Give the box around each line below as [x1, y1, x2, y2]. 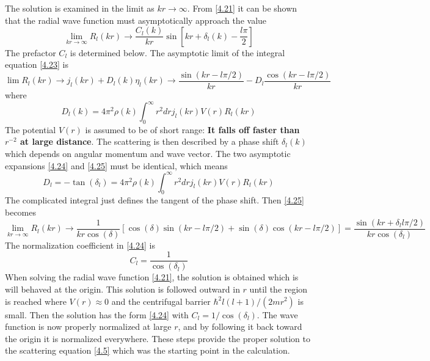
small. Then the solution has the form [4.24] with [5, 308, 189, 321]
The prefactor [5, 46, 56, 59]
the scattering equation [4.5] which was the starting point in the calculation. [5, 344, 290, 357]
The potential [5, 123, 56, 136]
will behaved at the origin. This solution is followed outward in [5, 282, 240, 295]
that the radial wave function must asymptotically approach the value [5, 13, 267, 26]
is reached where [5, 294, 67, 307]
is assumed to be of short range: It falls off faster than [85, 123, 300, 136]
